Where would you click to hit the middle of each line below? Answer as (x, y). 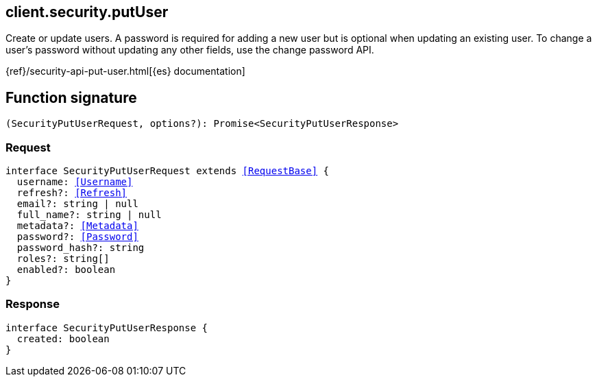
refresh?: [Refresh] (72, 193)
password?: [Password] (77, 237)
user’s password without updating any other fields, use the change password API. (190, 50)
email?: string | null (77, 204)
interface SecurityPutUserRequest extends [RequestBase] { (168, 171)
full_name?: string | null (89, 215)
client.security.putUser (87, 12)
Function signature (71, 97)
